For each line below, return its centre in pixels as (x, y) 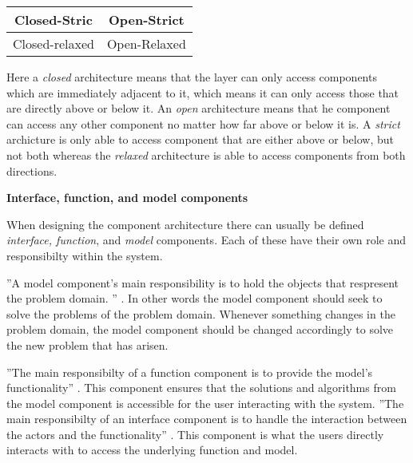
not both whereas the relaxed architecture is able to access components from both (206, 154)
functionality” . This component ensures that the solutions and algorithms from (201, 388)
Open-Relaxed (146, 44)
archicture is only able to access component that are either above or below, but (200, 139)
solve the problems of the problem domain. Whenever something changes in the (201, 313)
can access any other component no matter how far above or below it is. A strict (203, 123)
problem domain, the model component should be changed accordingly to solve (200, 329)
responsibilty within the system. (85, 255)
